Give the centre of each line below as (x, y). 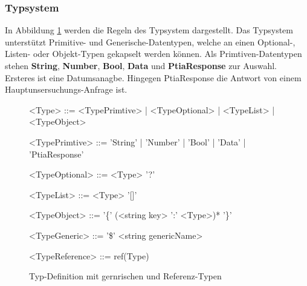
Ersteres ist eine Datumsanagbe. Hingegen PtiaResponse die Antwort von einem (153, 77)
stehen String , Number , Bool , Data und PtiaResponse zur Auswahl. (141, 65)
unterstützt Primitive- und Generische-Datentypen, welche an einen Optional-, (150, 42)
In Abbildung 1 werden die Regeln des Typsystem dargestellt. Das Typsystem (149, 30)
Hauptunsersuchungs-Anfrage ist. (66, 89)
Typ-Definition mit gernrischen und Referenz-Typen (125, 276)
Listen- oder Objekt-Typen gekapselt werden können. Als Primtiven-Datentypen (153, 54)
